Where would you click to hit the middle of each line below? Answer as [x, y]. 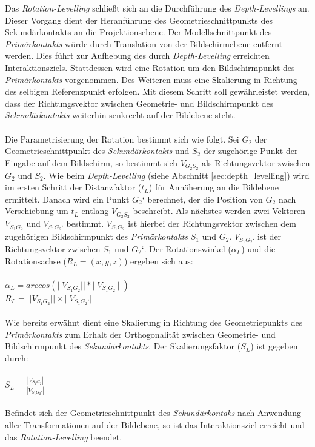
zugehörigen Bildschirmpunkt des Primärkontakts [97, 236]
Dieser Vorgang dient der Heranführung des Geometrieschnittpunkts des [139, 20]
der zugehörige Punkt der [250, 151]
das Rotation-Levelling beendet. [64, 436]
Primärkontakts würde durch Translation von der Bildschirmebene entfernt [144, 43]
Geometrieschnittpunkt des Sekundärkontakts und [97, 151]
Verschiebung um [37, 211]
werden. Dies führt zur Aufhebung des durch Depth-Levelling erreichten [137, 55]
